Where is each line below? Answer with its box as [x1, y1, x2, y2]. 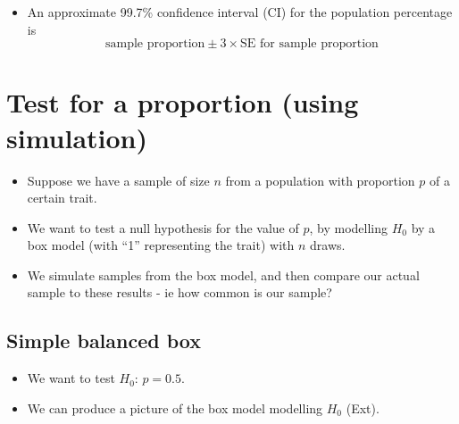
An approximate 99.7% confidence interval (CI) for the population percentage [27, 3, 453, 21]
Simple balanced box [6, 327, 201, 354]
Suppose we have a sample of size [27, 170, 210, 189]
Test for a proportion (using [6, 84, 359, 121]
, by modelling [309, 218, 388, 237]
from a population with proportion [225, 170, 415, 189]
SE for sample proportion [240, 37, 379, 51]
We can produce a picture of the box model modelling [27, 398, 323, 417]
